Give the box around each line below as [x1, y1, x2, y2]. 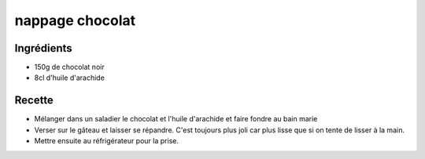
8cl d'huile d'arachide [34, 73, 105, 82]
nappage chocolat [14, 12, 136, 29]
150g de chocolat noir [34, 63, 105, 72]
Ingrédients [14, 42, 72, 55]
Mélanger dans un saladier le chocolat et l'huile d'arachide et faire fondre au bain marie [34, 114, 318, 124]
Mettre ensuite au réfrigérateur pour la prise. [34, 136, 179, 146]
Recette [14, 94, 54, 107]
